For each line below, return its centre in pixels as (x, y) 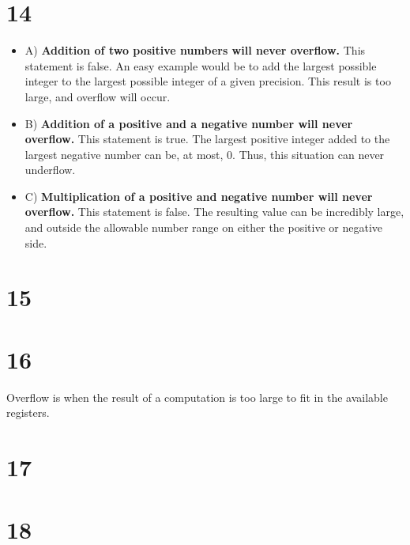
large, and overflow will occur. (98, 96)
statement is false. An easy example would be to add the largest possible (201, 65)
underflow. (50, 170)
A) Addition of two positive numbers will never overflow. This (195, 50)
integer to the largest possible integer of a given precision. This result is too (208, 81)
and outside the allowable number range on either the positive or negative (203, 227)
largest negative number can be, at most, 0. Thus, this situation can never (205, 154)
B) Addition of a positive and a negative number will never (189, 123)
